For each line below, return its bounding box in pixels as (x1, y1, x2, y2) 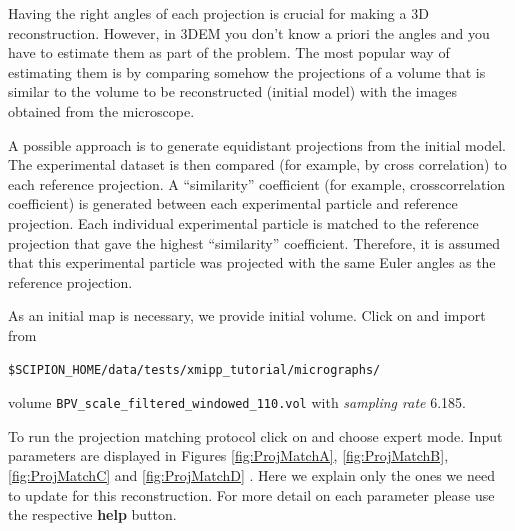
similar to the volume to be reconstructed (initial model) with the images (8, 81, 458, 102)
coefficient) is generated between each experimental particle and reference (8, 193, 458, 214)
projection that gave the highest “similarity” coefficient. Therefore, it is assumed (8, 232, 501, 253)
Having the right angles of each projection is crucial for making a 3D (8, 3, 429, 23)
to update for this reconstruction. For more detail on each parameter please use (8, 484, 495, 505)
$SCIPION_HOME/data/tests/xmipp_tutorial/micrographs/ (8, 362, 381, 377)
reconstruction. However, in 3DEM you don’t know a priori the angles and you (8, 22, 490, 43)
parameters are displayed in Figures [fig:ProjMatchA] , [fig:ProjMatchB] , (8, 445, 449, 466)
